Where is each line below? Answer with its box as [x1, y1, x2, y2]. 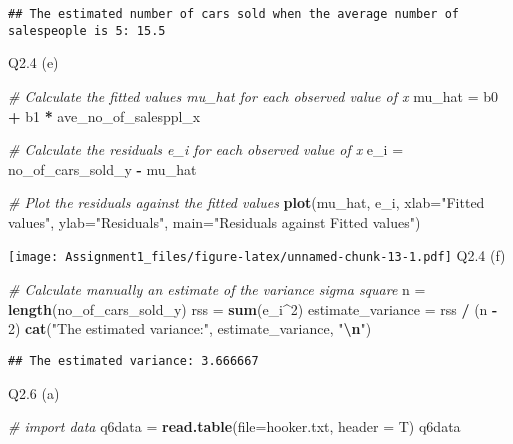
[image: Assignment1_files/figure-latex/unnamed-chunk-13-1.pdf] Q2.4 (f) [8, 245, 506, 266]
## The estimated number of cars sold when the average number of [8, 7, 460, 21]
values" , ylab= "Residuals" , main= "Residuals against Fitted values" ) [8, 211, 421, 232]
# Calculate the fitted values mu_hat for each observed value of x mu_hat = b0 [8, 85, 498, 106]
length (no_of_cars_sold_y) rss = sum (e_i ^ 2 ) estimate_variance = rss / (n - [8, 298, 498, 319]
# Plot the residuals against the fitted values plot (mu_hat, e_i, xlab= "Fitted [8, 192, 485, 213]
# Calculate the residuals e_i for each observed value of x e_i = [8, 139, 404, 160]
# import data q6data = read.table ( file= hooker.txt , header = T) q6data [8, 416, 461, 437]
